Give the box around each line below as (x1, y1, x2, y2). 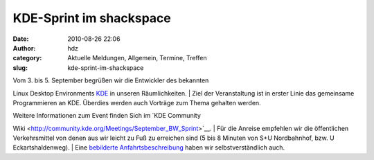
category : (12, 54, 42, 62)
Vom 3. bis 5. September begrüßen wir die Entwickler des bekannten (12, 76, 209, 85)
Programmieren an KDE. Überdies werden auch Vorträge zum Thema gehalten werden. (12, 98, 261, 107)
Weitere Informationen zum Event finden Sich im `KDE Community (12, 112, 201, 120)
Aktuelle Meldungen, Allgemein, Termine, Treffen (67, 54, 207, 62)
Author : (12, 44, 36, 52)
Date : (12, 35, 29, 43)
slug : (12, 63, 28, 72)
